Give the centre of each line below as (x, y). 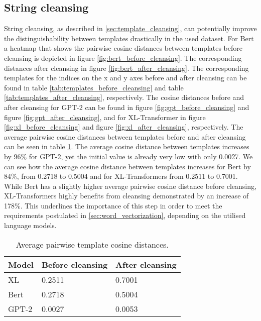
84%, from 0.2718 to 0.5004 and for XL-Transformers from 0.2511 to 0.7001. (121, 176)
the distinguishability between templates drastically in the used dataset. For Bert (129, 38)
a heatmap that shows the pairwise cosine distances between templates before (123, 48)
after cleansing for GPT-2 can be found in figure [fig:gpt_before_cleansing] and (127, 107)
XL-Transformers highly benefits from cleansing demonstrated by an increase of (126, 196)
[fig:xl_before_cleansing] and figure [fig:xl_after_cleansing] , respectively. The (124, 127)
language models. (30, 225)
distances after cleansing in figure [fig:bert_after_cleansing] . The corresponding (126, 68)
